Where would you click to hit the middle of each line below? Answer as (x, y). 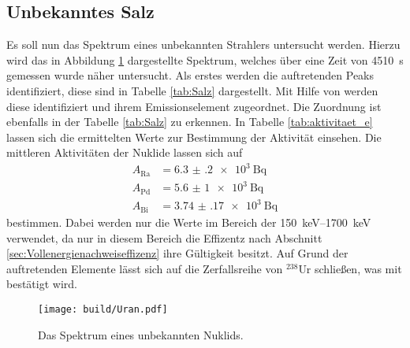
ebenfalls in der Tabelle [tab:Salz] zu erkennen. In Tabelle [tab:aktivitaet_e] (190, 122)
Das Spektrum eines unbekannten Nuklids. (141, 334)
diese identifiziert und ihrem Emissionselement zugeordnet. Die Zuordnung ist (194, 106)
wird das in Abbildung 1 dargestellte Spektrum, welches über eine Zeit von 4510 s (205, 59)
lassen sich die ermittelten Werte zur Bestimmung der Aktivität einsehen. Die (194, 137)
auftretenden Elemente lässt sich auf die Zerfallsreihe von (145, 268)
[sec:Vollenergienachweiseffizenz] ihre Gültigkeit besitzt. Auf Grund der (177, 253)
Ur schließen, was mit (350, 268)
